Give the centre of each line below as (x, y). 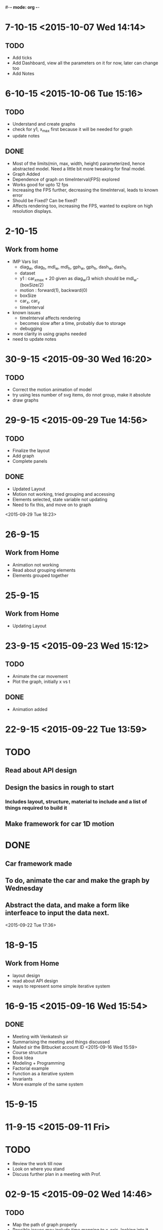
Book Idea (23, 1058)
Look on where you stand (38, 1169)
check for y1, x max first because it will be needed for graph (72, 130)
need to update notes (34, 339)
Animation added (30, 709)
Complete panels (30, 461)
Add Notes (23, 73)
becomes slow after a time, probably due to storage (73, 323)
